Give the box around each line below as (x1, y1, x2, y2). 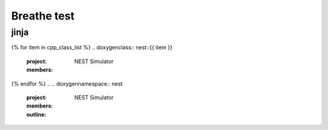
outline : (26, 111, 47, 118)
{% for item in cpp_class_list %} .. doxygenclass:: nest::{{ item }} (11, 44, 173, 51)
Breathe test (11, 9, 75, 22)
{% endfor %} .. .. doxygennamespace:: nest (11, 80, 123, 87)
